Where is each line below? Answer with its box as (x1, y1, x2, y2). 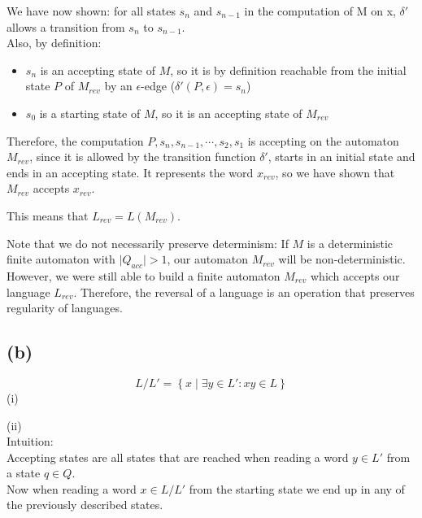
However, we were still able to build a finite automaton (7, 267, 281, 284)
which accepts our (310, 267, 400, 284)
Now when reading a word (7, 480, 137, 497)
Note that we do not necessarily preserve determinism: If (7, 234, 289, 251)
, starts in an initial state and (268, 148, 415, 165)
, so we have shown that (275, 163, 395, 181)
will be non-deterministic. (278, 250, 406, 268)
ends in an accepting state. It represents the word (7, 163, 254, 181)
